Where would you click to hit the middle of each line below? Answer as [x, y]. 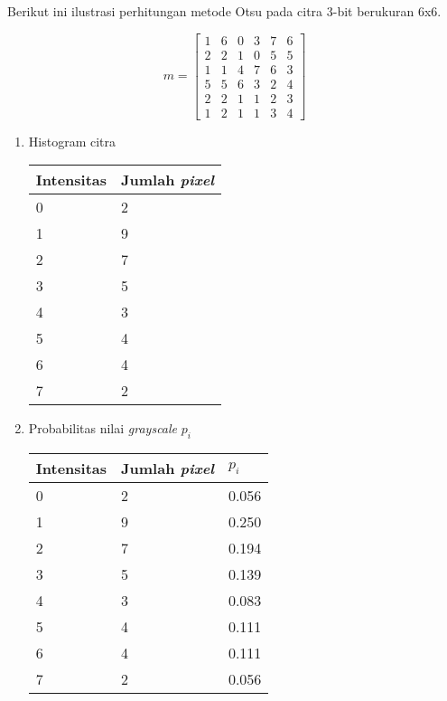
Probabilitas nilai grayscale [103, 428]
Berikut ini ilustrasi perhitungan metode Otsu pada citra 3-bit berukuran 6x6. [224, 11]
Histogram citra [72, 141]
